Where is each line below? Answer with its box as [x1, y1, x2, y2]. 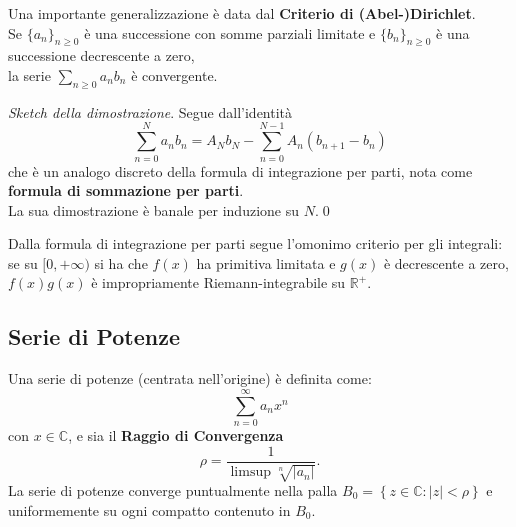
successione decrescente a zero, [8, 45, 195, 66]
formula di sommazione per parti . [8, 180, 244, 201]
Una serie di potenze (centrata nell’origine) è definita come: [8, 368, 372, 389]
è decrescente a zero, [383, 252, 509, 273]
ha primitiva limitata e [196, 252, 336, 273]
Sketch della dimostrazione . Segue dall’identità [8, 101, 293, 122]
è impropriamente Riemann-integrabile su [91, 272, 346, 293]
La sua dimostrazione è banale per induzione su [8, 199, 300, 220]
